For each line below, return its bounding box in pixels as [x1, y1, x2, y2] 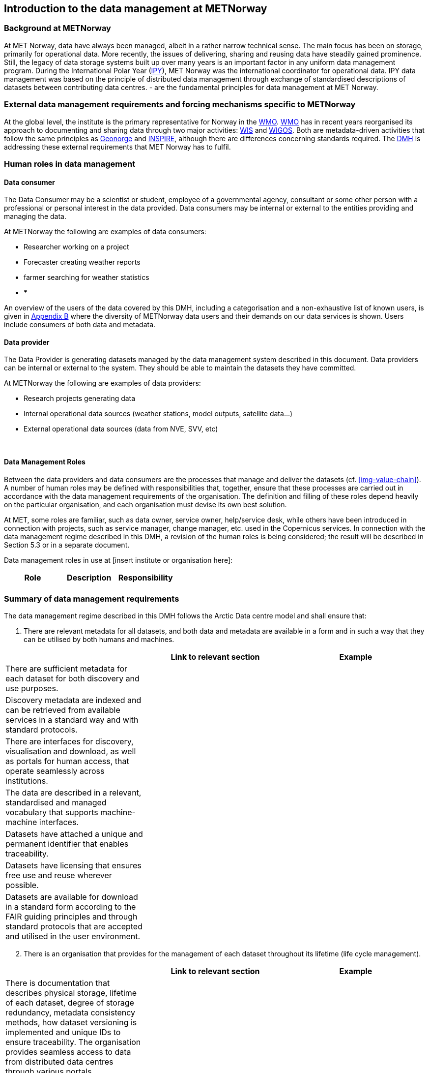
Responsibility [118, 572, 173, 582]
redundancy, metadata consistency [5, 1008, 136, 1018]
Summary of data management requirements [4, 593, 179, 604]
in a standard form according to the [5, 902, 136, 912]
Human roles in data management [4, 158, 136, 169]
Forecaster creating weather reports [24, 258, 141, 267]
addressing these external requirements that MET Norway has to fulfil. [4, 142, 231, 151]
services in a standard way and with [5, 715, 139, 725]
